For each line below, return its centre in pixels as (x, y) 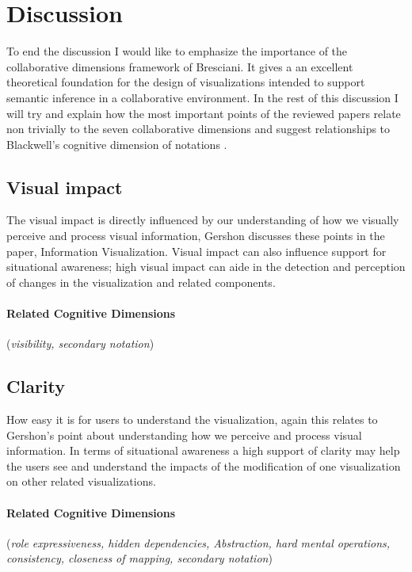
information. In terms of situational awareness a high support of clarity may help (203, 450)
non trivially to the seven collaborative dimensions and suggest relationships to (198, 129)
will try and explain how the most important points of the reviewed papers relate (204, 113)
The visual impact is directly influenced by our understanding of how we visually (203, 220)
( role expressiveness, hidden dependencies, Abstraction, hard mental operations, (198, 542)
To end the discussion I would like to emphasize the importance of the (177, 51)
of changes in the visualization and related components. (141, 282)
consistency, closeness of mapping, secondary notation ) (139, 558)
